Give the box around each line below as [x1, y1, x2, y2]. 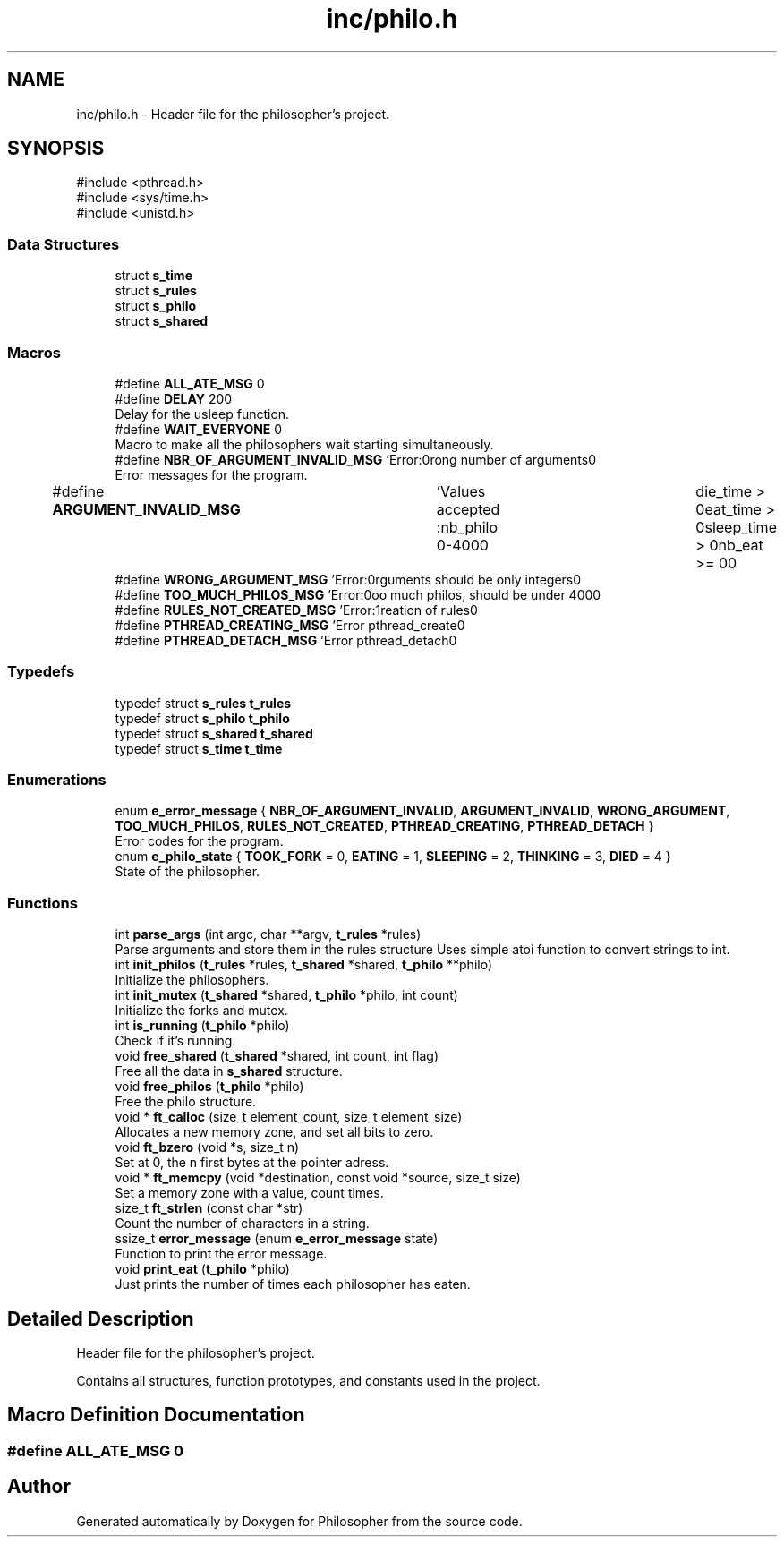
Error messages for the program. [115, 466, 308, 482]
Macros [7, 343, 61, 362]
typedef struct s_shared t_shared [115, 725, 313, 741]
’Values [436, 482, 486, 500]
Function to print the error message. [115, 1246, 328, 1262]
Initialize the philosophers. [115, 972, 269, 988]
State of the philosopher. [115, 864, 260, 880]
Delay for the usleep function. [115, 405, 290, 422]
